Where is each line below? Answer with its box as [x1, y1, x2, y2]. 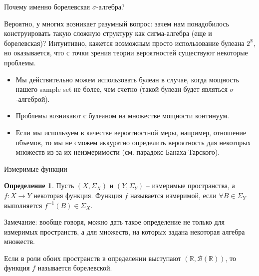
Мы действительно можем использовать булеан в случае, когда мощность [15, 74, 239, 84]
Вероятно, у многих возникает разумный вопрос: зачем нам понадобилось [4, 18, 229, 28]
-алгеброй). [15, 93, 50, 104]
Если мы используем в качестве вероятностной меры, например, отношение [15, 127, 247, 137]
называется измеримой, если [130, 190, 217, 200]
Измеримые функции [4, 163, 67, 174]
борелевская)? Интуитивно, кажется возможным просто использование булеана [4, 37, 245, 48]
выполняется [4, 200, 42, 210]
